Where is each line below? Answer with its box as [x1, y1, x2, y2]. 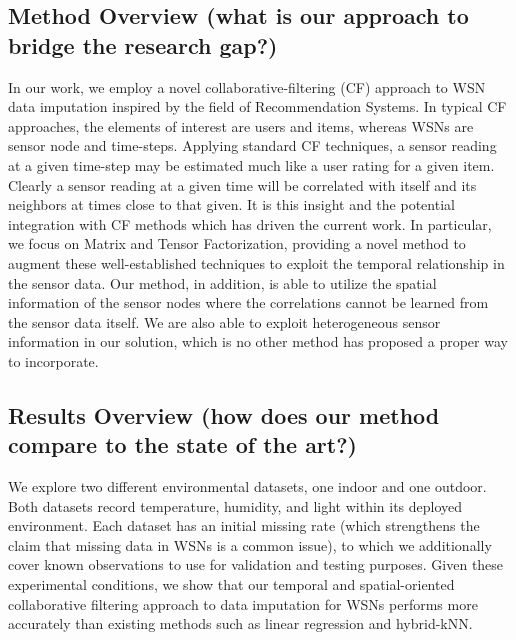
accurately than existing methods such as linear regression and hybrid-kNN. [8, 613, 473, 634]
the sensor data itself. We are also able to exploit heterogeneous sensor [8, 311, 441, 332]
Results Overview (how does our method [8, 399, 440, 430]
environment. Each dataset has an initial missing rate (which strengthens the [8, 515, 480, 536]
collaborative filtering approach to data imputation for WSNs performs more [8, 593, 478, 614]
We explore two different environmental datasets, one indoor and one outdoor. [8, 476, 487, 497]
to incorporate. [8, 350, 99, 371]
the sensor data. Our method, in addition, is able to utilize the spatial [8, 272, 437, 293]
